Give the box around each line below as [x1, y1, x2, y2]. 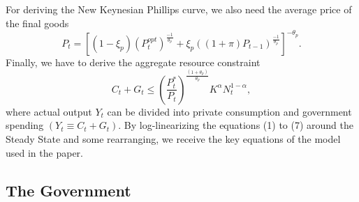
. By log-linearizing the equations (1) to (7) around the [118, 118, 353, 132]
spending [6, 118, 44, 132]
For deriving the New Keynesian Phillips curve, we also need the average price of [6, 2, 352, 16]
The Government [6, 179, 131, 201]
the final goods [6, 15, 69, 30]
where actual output [6, 104, 92, 118]
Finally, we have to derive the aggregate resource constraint [6, 54, 261, 69]
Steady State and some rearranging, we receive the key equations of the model [6, 131, 341, 146]
